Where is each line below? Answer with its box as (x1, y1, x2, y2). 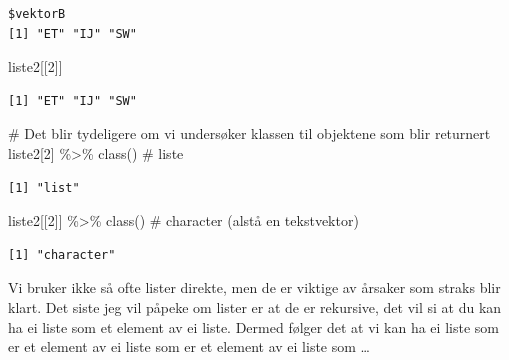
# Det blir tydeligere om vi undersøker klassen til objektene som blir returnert (8, 123, 491, 144)
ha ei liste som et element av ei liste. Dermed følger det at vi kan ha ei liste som (8, 316, 499, 337)
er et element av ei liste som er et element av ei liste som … (8, 336, 370, 357)
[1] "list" (8, 180, 80, 195)
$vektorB (8, 7, 66, 21)
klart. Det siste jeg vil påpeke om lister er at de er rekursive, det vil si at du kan (8, 296, 502, 317)
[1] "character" (8, 247, 116, 262)
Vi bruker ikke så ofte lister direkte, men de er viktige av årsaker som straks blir (8, 277, 501, 298)
